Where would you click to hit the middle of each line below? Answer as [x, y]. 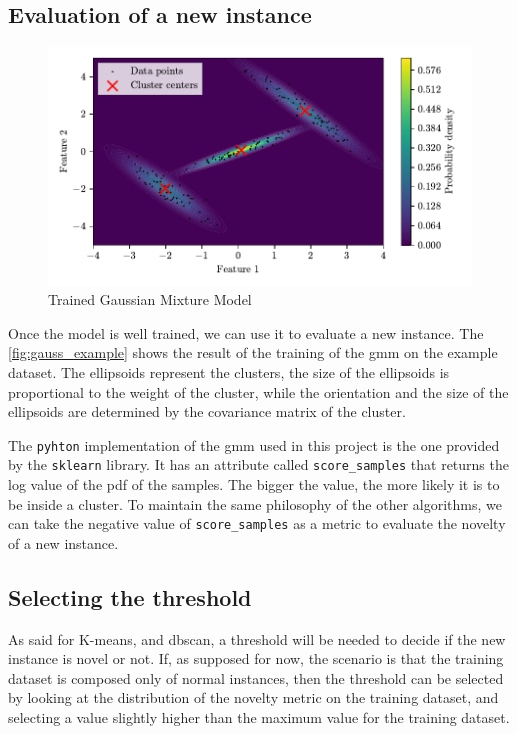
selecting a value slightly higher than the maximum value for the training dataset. [259, 717]
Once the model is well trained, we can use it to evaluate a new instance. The [246, 332]
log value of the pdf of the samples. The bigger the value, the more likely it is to [254, 484]
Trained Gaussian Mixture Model [150, 299]
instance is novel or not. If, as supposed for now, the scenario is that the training [256, 658]
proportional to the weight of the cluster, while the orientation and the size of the [258, 391]
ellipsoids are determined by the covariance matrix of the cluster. [207, 411]
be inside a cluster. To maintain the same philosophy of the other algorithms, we [255, 503]
